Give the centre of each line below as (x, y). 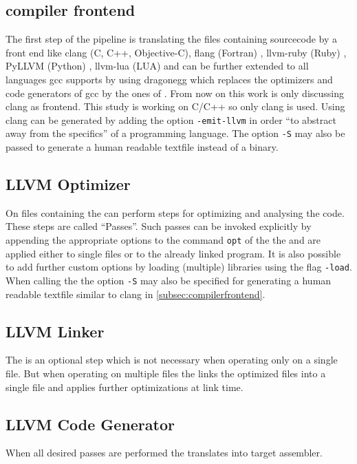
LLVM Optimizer (68, 184)
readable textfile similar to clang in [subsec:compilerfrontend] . (136, 294)
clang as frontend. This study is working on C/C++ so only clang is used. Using (175, 106)
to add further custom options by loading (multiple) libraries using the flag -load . (179, 267)
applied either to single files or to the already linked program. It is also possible (173, 253)
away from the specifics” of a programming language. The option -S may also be (175, 133)
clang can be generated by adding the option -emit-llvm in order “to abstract (171, 119)
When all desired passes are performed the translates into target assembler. (164, 453)
